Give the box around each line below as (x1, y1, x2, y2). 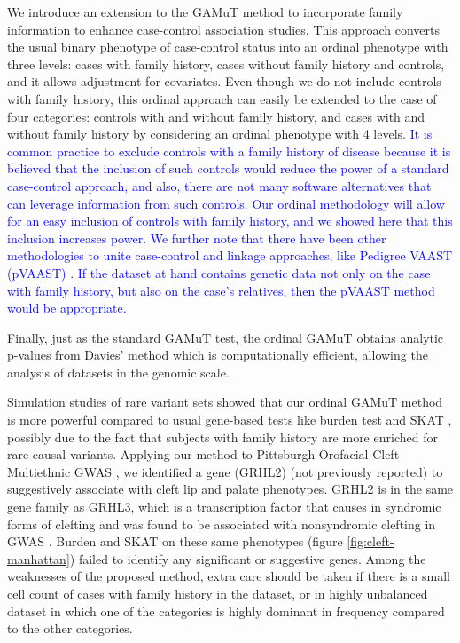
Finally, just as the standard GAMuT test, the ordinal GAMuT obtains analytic (7, 328, 444, 346)
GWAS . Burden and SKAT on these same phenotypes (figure (7, 532, 343, 551)
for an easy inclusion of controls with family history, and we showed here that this (7, 211, 453, 230)
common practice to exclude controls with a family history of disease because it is (7, 141, 451, 160)
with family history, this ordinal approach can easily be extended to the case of (7, 89, 437, 107)
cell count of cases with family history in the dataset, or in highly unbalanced (7, 584, 428, 602)
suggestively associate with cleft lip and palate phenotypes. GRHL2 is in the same (7, 480, 454, 498)
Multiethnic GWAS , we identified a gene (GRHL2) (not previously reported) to (7, 462, 443, 480)
